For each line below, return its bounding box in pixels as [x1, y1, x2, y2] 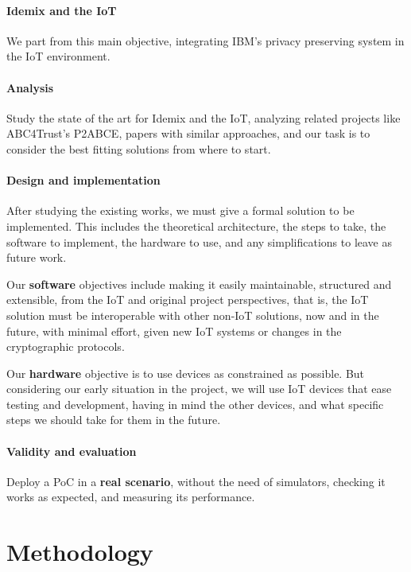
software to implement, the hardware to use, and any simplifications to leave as [6, 233, 393, 250]
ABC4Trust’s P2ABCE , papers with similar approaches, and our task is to [6, 125, 370, 142]
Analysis [6, 79, 54, 95]
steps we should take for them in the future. [6, 411, 221, 428]
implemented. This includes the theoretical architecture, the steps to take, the [6, 217, 386, 234]
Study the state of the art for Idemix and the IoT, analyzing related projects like [6, 109, 401, 126]
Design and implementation [6, 172, 161, 189]
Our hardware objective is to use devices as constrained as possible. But [6, 364, 365, 381]
